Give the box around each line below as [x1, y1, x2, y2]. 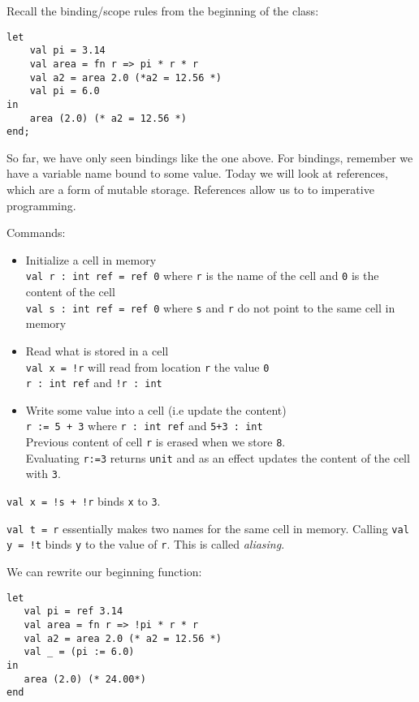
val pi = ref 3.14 [24, 605, 123, 618]
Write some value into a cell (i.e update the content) [25, 401, 287, 418]
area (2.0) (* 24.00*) [24, 673, 146, 685]
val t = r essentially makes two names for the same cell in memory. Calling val [6, 519, 409, 536]
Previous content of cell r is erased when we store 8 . [25, 433, 286, 450]
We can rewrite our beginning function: [6, 563, 202, 579]
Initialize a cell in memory [25, 251, 157, 268]
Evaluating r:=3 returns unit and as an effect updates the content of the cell [25, 449, 410, 466]
